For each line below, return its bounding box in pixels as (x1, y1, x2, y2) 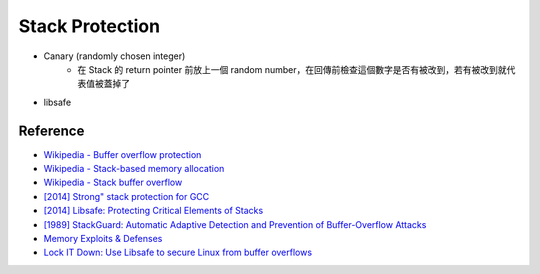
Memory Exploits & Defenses (43, 232, 163, 244)
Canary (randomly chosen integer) (43, 50, 186, 62)
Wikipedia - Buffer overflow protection (43, 148, 202, 160)
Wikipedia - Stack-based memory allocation (43, 163, 225, 175)
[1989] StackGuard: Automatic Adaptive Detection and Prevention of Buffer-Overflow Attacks (43, 218, 427, 230)
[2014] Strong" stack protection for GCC (43, 190, 210, 202)
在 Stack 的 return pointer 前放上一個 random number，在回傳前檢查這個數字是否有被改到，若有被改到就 (77, 63, 507, 75)
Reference (18, 122, 85, 139)
